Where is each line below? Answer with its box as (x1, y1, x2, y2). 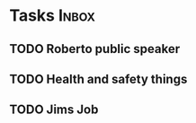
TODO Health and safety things (9, 71, 188, 86)
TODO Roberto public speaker (9, 41, 181, 57)
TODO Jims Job (9, 102, 99, 118)
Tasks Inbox (9, 5, 96, 26)
